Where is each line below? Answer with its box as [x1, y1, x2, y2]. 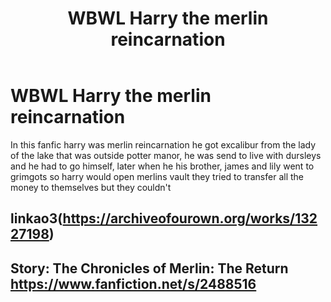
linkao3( [10, 210, 63, 227]
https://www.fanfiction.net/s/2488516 [10, 275, 257, 292]
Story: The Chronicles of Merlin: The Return [10, 260, 289, 277]
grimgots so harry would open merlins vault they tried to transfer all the [10, 170, 304, 182]
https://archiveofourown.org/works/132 [62, 210, 318, 227]
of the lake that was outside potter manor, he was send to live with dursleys [10, 149, 322, 161]
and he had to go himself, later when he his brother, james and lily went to [10, 160, 315, 172]
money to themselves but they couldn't [10, 181, 172, 193]
